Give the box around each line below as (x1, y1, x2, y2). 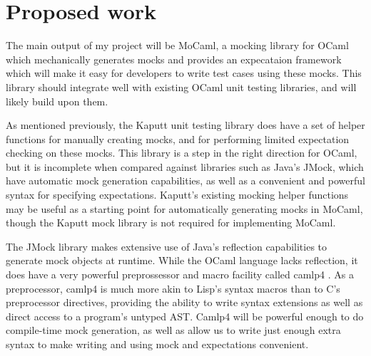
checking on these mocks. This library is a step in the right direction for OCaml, (6, 145, 357, 160)
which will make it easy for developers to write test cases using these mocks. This (6, 66, 362, 80)
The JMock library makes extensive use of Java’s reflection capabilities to (6, 239, 327, 253)
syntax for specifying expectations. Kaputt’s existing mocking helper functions (6, 187, 349, 202)
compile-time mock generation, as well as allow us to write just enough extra (6, 323, 341, 337)
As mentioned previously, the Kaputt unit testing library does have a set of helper (6, 117, 365, 132)
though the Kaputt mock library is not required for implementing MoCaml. (6, 215, 336, 230)
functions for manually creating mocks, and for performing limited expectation (6, 131, 350, 146)
